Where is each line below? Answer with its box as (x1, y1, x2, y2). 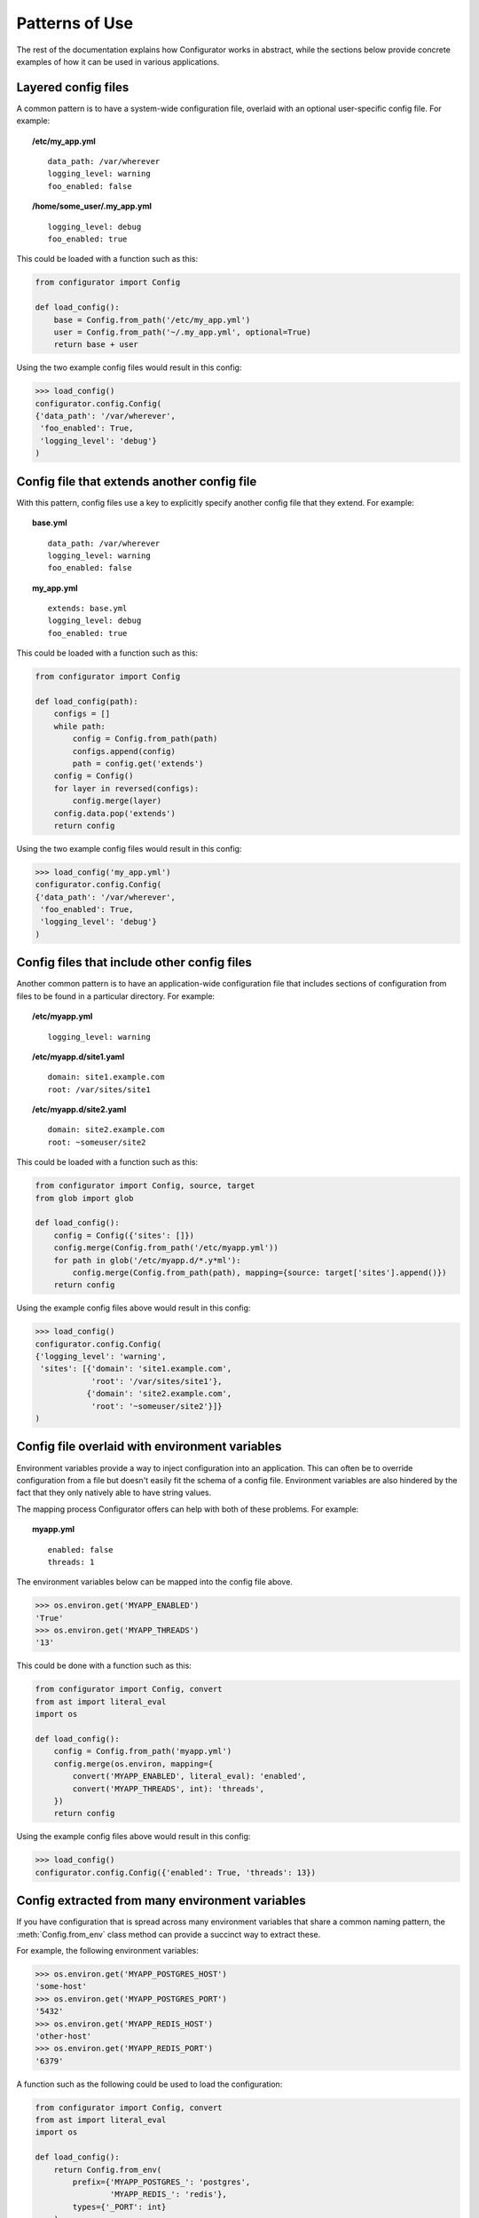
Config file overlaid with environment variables (16, 1439, 282, 1454)
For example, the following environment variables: (16, 1945, 199, 1955)
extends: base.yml (47, 603, 128, 614)
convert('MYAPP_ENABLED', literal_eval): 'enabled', (72, 1771, 307, 1781)
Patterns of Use (16, 13, 133, 33)
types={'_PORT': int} (72, 2201, 167, 2212)
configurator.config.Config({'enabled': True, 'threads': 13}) (35, 1868, 317, 1877)
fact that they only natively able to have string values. (16, 1487, 212, 1498)
